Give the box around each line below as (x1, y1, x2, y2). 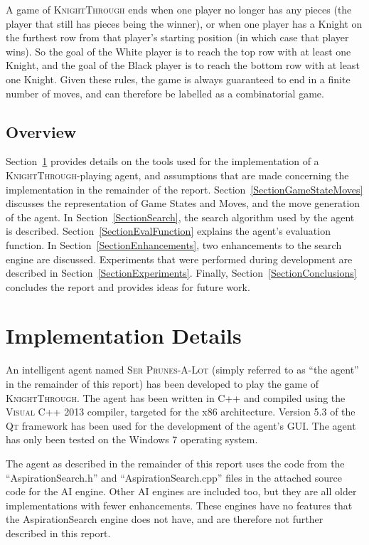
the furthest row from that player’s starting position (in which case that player (6, 30, 349, 45)
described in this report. (6, 525, 111, 540)
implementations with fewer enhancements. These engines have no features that (6, 497, 353, 512)
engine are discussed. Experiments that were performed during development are (6, 251, 353, 266)
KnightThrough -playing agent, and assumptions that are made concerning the (6, 167, 349, 182)
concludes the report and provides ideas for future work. (6, 279, 250, 294)
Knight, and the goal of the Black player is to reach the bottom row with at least (6, 58, 360, 73)
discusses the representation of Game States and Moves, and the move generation (6, 196, 360, 211)
